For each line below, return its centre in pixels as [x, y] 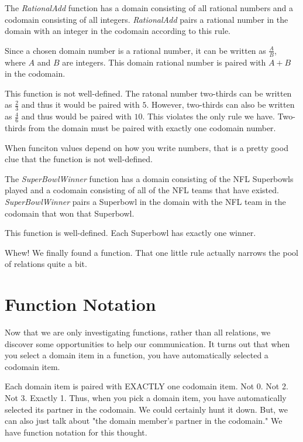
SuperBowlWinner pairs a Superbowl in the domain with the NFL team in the [145, 202]
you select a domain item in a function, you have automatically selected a [137, 355]
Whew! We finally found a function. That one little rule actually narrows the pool [151, 252]
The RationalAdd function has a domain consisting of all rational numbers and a [149, 8]
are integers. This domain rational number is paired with [164, 62]
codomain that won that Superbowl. [70, 213]
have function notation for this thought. [76, 432]
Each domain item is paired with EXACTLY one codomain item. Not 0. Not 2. [147, 386]
